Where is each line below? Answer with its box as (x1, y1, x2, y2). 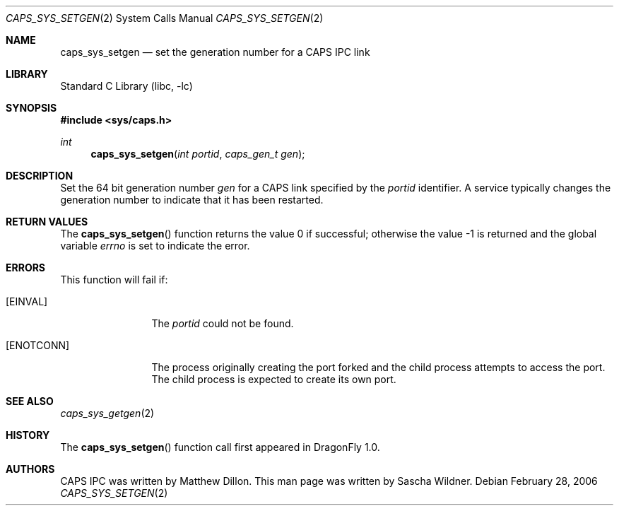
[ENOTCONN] (6, 339, 70, 351)
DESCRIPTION (6, 170, 73, 182)
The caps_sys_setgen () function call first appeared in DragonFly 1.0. (60, 441, 380, 453)
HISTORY (6, 429, 50, 441)
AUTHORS (6, 463, 55, 475)
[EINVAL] (6, 295, 48, 307)
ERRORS (6, 262, 46, 274)
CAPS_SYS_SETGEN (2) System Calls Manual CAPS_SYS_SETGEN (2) (6, 12, 324, 24)
